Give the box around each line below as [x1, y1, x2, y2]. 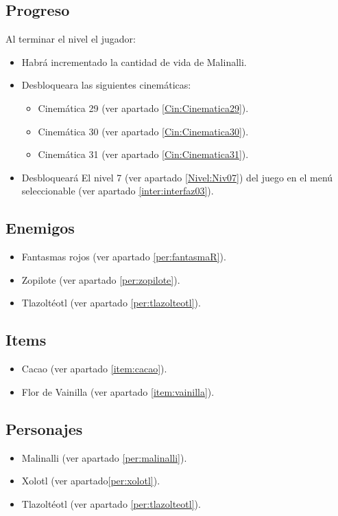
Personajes [5, 418, 83, 439]
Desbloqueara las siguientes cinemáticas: [21, 78, 191, 92]
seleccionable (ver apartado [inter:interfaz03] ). [21, 183, 214, 198]
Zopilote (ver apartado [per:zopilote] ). [21, 272, 180, 287]
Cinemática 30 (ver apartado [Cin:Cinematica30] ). [38, 124, 249, 138]
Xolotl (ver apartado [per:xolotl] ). [21, 473, 160, 488]
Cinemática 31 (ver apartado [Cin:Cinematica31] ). [38, 147, 249, 161]
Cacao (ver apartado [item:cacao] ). [21, 361, 167, 376]
